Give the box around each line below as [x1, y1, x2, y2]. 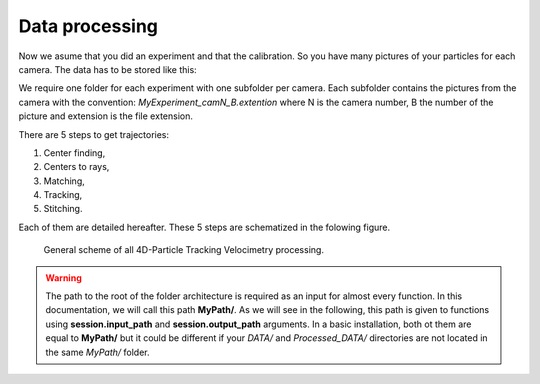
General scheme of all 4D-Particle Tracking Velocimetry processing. [43, 244, 325, 256]
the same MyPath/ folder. [45, 346, 150, 358]
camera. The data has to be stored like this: [18, 63, 197, 75]
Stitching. [43, 203, 83, 215]
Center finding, [43, 146, 106, 159]
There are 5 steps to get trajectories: [18, 128, 170, 140]
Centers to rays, [43, 161, 110, 173]
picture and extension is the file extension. [18, 110, 194, 122]
